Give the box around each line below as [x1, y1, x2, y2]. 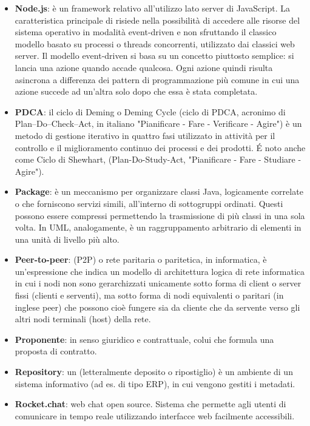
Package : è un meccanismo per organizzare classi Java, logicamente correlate [15, 185, 303, 198]
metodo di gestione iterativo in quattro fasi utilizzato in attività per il [15, 129, 275, 141]
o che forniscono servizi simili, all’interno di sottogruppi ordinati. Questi [15, 197, 283, 209]
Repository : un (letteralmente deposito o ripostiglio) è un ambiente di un [15, 365, 293, 378]
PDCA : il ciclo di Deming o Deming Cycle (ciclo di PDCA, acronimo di [15, 105, 286, 118]
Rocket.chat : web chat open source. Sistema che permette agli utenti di [15, 397, 286, 410]
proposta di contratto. [15, 345, 97, 357]
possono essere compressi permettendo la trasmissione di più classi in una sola [15, 209, 305, 221]
